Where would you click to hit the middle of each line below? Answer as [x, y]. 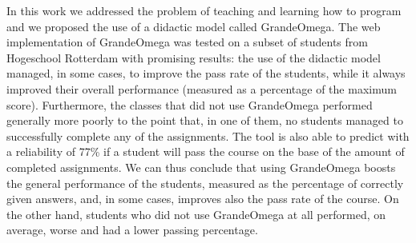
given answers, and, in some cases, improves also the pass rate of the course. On [203, 199]
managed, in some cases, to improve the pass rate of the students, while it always [206, 73]
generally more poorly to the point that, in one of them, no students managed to [205, 120]
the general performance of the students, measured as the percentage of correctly [205, 183]
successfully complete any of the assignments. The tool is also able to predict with [208, 135]
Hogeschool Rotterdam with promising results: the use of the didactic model [194, 57]
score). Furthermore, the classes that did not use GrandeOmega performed [190, 104]
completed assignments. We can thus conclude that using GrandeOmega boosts [201, 167]
